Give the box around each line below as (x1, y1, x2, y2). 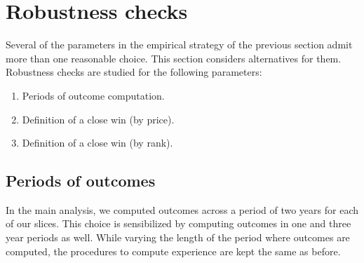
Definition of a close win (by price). (22, 112, 175, 126)
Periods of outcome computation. (22, 88, 165, 102)
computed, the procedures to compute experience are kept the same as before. (6, 243, 341, 258)
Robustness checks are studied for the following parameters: (6, 65, 262, 79)
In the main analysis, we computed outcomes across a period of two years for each (6, 202, 358, 217)
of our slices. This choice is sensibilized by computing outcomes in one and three (6, 216, 351, 231)
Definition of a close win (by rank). (22, 135, 173, 150)
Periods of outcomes (6, 170, 156, 191)
